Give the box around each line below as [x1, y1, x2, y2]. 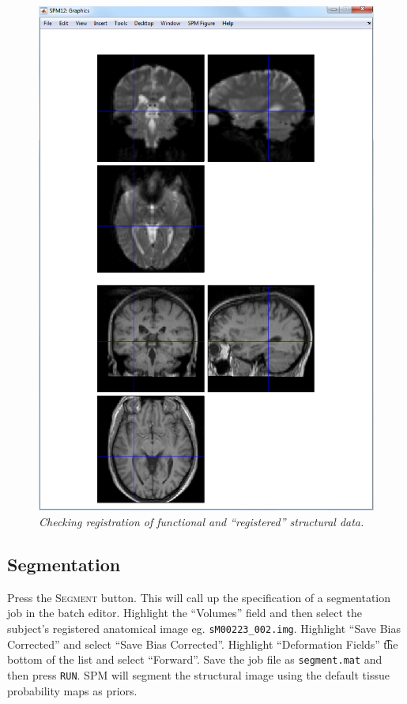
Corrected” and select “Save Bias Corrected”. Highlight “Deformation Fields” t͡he [7, 635, 398, 652]
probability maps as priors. [7, 682, 138, 698]
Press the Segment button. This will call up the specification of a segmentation [7, 589, 391, 605]
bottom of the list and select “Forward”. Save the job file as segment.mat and [7, 651, 383, 668]
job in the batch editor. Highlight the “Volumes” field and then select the [7, 604, 362, 621]
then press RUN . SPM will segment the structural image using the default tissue [7, 666, 390, 683]
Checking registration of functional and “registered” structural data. [39, 514, 364, 530]
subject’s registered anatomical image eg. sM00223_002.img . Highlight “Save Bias [7, 620, 401, 637]
